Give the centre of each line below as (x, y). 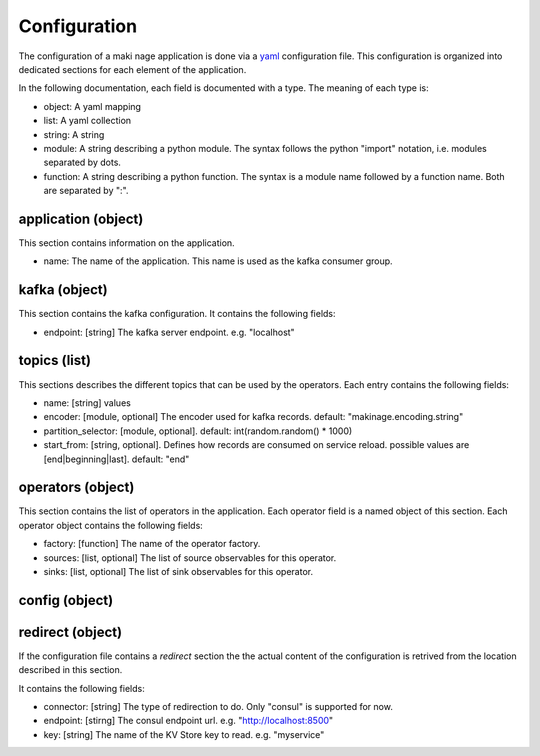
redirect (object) (70, 631)
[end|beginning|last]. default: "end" (116, 459)
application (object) (81, 218)
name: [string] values (87, 402)
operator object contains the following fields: (111, 525)
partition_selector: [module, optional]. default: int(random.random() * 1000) (198, 431)
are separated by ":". (86, 191)
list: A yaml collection (87, 121)
